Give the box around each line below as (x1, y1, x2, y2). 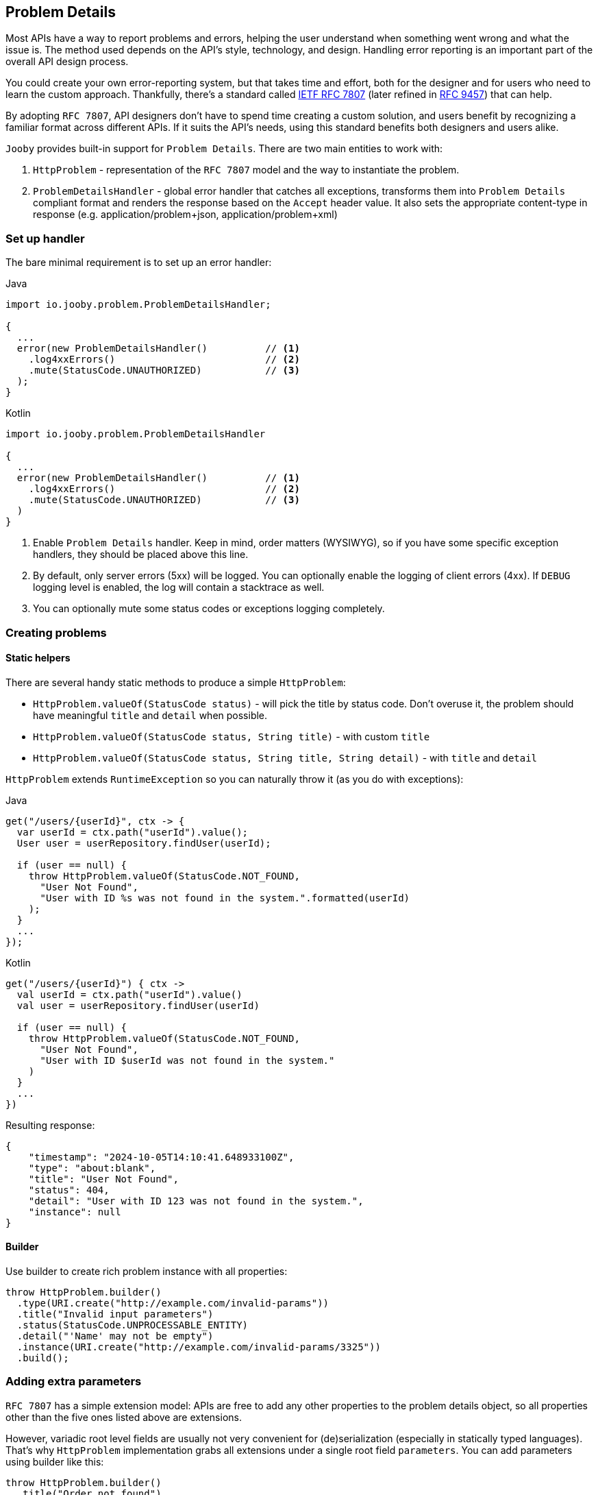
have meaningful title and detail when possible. (33, 709, 268, 721)
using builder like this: (5, 1455, 104, 1468)
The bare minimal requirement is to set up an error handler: (5, 256, 272, 269)
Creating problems (5, 625, 107, 640)
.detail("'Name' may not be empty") (16, 1330, 214, 1341)
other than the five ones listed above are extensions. (5, 1411, 242, 1423)
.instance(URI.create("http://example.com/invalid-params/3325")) (16, 1341, 381, 1352)
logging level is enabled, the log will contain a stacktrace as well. (33, 581, 325, 594)
